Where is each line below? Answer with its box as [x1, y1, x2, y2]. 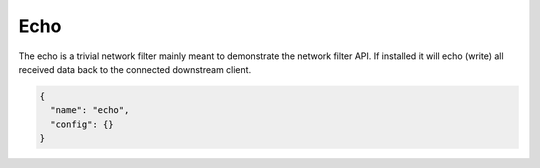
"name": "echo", [50, 105, 130, 116]
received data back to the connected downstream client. [18, 63, 252, 75]
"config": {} [50, 118, 114, 130]
